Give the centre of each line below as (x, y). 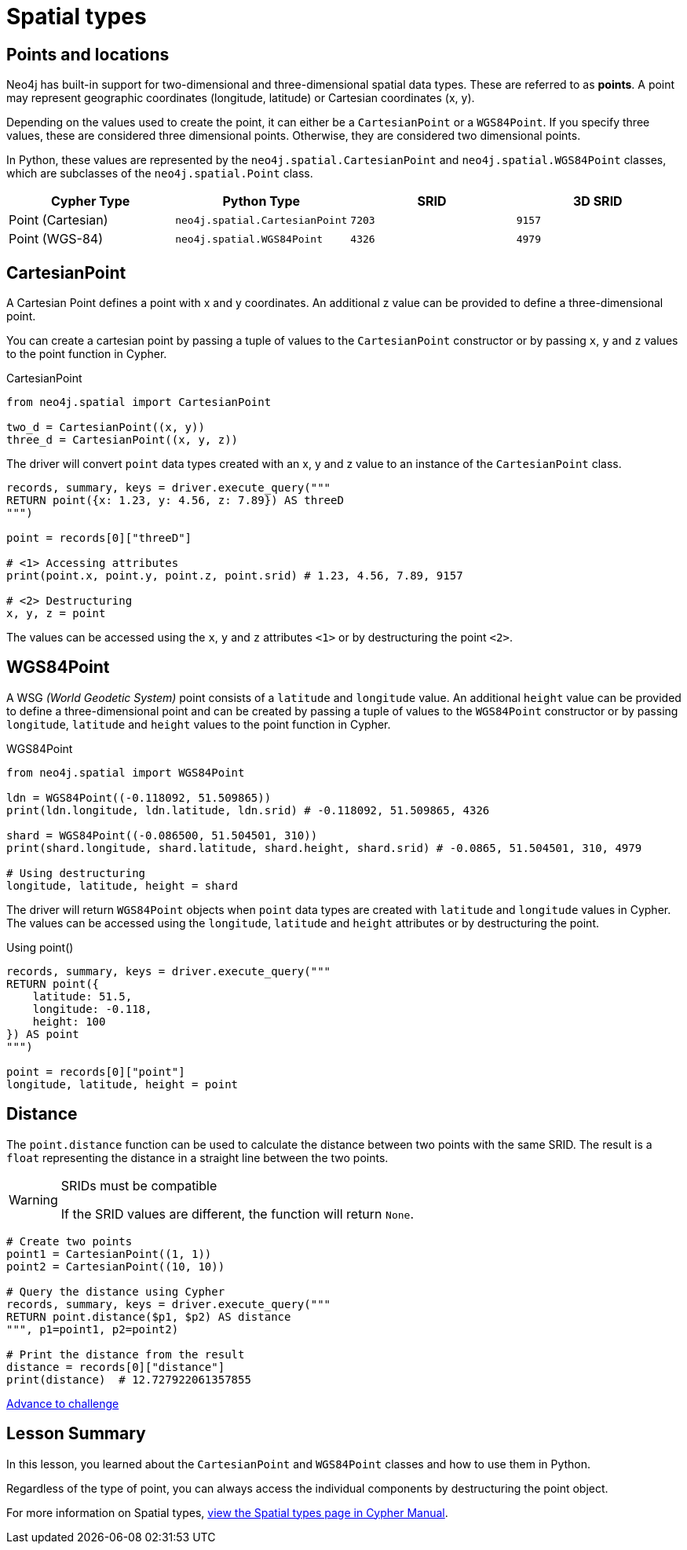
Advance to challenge (63, 1403)
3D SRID (597, 201)
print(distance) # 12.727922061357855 (129, 1379)
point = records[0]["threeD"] (99, 538)
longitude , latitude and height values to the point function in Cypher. (199, 724)
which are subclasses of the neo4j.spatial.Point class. (160, 174)
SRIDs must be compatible (139, 1185)
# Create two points (69, 1241)
